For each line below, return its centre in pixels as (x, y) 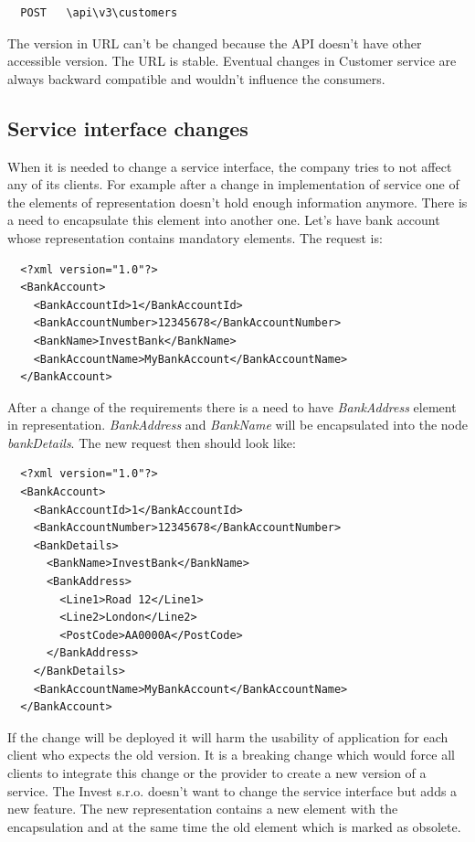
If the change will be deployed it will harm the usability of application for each (228, 736)
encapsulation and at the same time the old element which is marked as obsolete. (234, 826)
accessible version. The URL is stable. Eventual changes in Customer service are (232, 61)
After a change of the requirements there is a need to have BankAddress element (232, 406)
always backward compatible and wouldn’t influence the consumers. (196, 78)
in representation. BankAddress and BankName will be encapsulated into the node (238, 425)
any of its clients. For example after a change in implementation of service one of (233, 184)
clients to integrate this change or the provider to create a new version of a (217, 772)
